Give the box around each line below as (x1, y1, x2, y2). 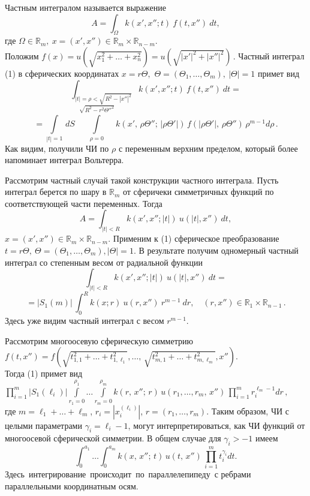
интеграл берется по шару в (5, 185, 107, 198)
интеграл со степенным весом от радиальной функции (5, 255, 203, 268)
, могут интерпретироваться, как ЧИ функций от (128, 419, 305, 431)
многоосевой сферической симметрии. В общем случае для (5, 432, 221, 444)
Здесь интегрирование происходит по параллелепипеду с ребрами (5, 467, 251, 480)
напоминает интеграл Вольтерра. (5, 154, 124, 166)
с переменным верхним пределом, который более (118, 142, 298, 154)
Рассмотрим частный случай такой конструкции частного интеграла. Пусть (5, 173, 279, 186)
